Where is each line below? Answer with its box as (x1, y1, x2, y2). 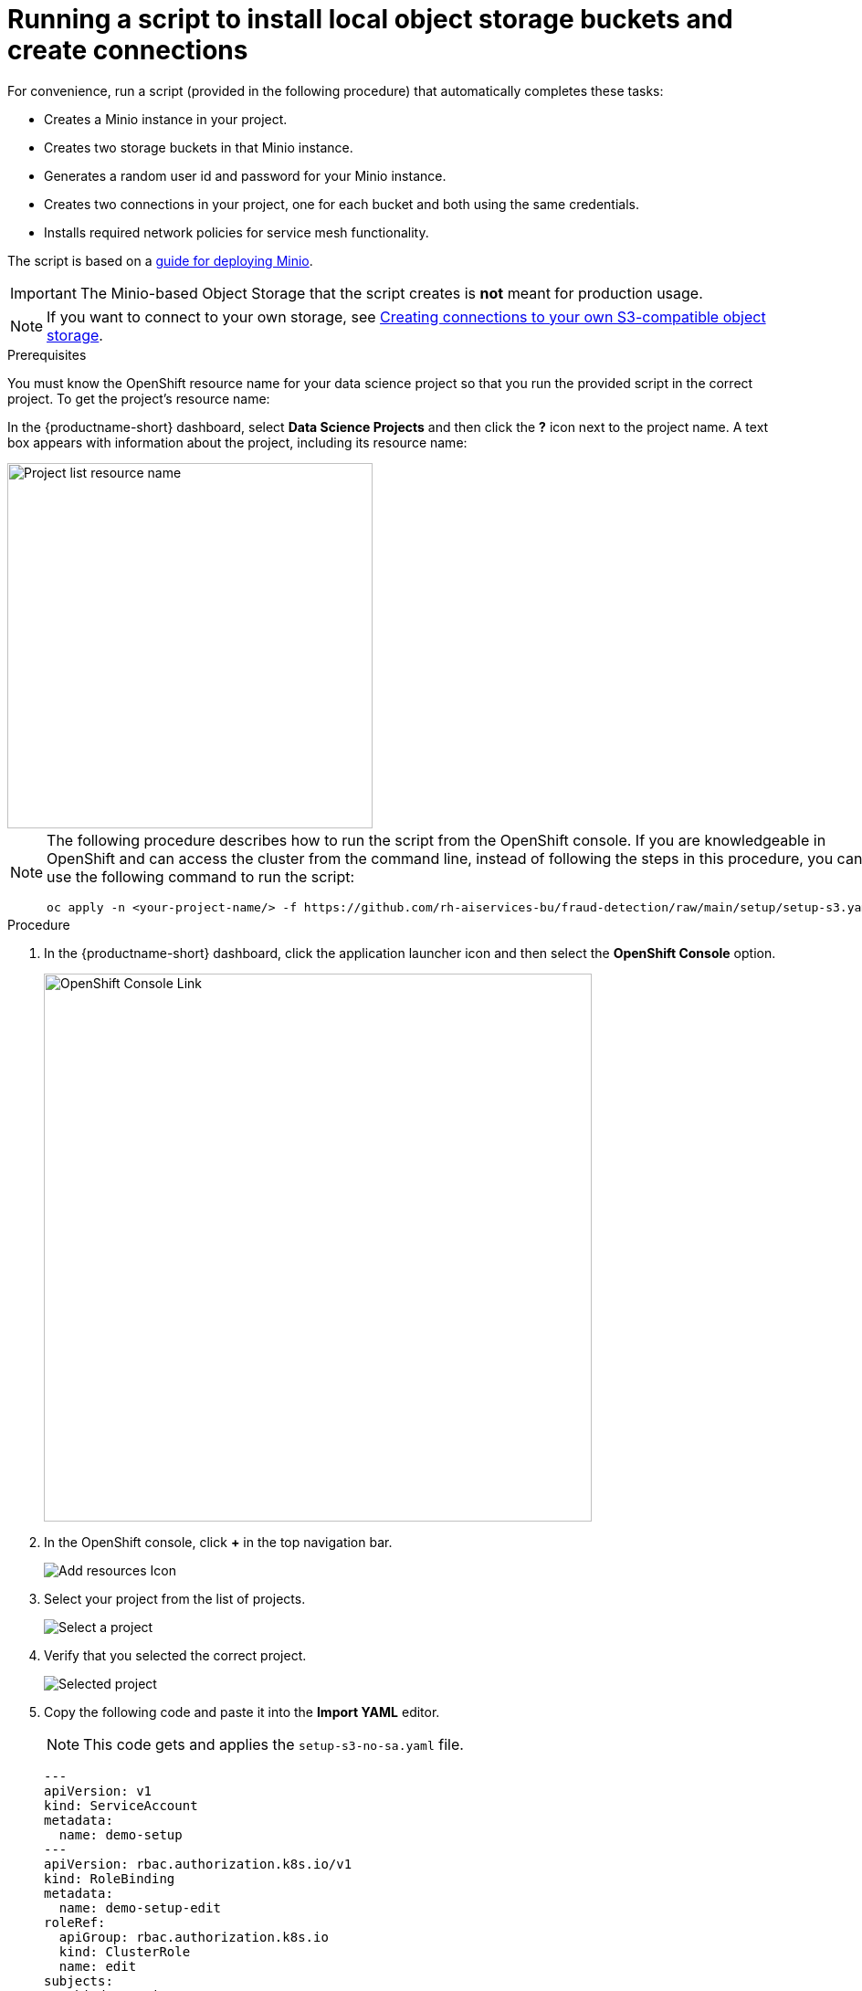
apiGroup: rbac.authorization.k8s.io (58, 1929, 329, 1944)
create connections (7, 35, 248, 66)
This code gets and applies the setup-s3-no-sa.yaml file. (83, 1734, 464, 1754)
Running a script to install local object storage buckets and (7, 4, 733, 35)
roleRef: (44, 1914, 106, 1930)
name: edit (58, 1958, 137, 1974)
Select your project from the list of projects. (44, 1590, 306, 1606)
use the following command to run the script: (47, 867, 355, 886)
